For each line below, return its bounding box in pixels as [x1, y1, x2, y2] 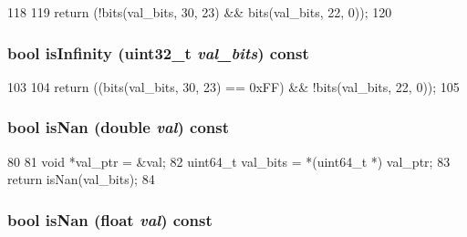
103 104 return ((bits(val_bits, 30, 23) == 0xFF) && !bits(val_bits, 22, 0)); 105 [7, 77, 460, 96]
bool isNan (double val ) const [7, 116, 229, 139]
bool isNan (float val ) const [7, 208, 213, 231]
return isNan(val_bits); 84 [7, 170, 155, 189]
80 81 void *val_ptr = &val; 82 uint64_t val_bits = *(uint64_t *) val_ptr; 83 [7, 151, 451, 170]
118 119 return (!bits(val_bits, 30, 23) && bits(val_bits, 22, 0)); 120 [7, 3, 392, 21]
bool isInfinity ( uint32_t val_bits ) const [7, 41, 309, 64]
